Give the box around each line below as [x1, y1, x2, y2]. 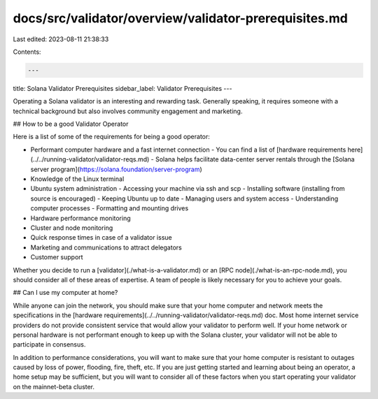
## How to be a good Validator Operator [13, 119, 129, 129]
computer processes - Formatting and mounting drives [30, 204, 189, 212]
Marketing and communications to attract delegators [30, 243, 182, 252]
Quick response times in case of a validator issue [30, 233, 172, 242]
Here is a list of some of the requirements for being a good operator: [13, 133, 210, 141]
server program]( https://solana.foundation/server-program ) [30, 165, 202, 173]
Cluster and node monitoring [30, 224, 113, 232]
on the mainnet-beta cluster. [13, 382, 94, 391]
